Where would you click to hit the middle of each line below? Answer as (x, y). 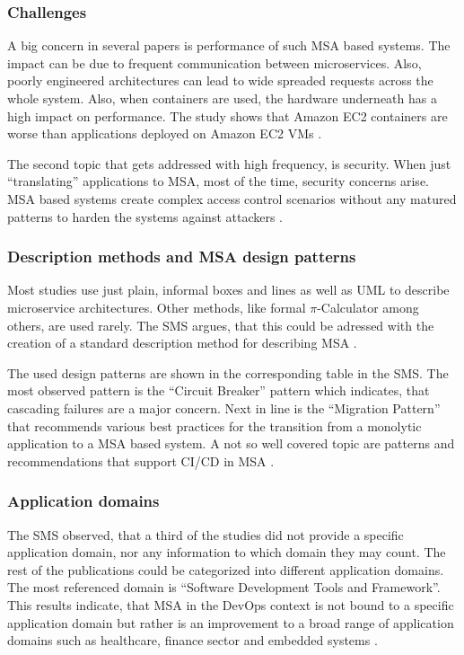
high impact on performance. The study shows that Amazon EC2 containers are (228, 115)
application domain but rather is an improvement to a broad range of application (231, 622)
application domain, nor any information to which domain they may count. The (227, 552)
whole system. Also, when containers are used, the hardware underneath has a (222, 98)
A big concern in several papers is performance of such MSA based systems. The (229, 45)
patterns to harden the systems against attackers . (145, 216)
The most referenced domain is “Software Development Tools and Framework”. (224, 587)
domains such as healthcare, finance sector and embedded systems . (193, 640)
